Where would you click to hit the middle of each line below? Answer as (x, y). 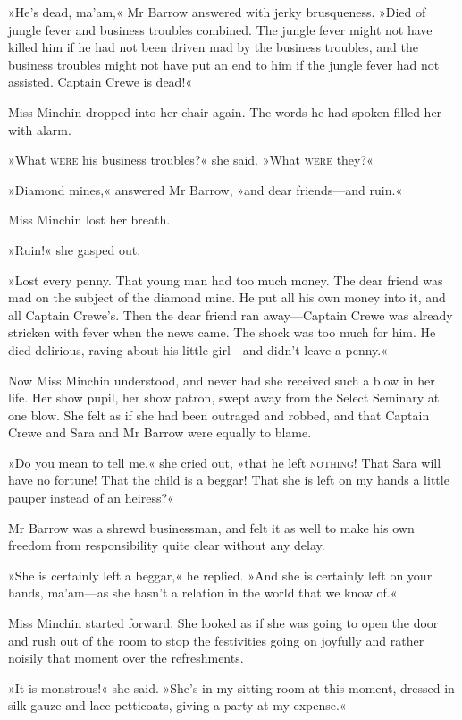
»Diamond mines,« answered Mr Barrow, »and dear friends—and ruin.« (206, 189)
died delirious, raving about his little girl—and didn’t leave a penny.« (198, 349)
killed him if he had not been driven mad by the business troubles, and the (213, 47)
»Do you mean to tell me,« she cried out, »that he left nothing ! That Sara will (225, 462)
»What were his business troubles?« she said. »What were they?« (191, 160)
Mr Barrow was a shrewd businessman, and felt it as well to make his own (211, 527)
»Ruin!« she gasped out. (75, 249)
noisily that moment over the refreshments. (126, 658)
